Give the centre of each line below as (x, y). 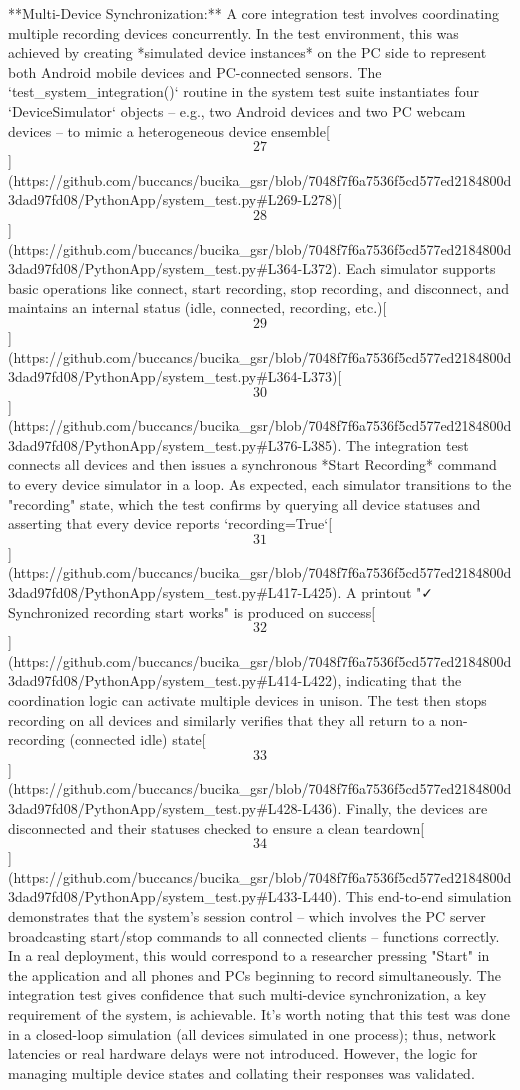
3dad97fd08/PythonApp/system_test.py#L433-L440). (175, 896)
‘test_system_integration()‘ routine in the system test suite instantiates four (243, 91)
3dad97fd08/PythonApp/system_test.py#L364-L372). (175, 268)
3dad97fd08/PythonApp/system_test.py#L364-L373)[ (175, 376)
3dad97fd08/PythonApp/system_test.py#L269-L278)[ (175, 199)
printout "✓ (397, 592)
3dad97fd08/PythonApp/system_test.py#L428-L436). (175, 807)
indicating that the (404, 680)
